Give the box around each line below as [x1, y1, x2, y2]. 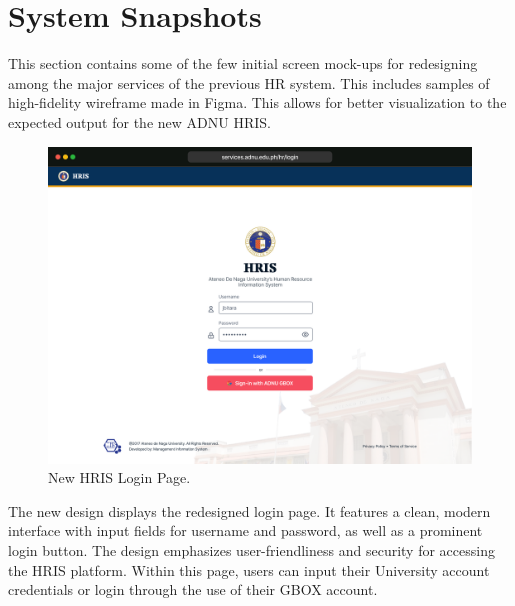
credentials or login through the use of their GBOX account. [8, 579, 378, 600]
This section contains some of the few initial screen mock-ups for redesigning [8, 53, 478, 74]
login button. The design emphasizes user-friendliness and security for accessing [8, 540, 495, 561]
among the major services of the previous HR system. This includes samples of [8, 72, 490, 93]
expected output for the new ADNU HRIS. [8, 111, 271, 132]
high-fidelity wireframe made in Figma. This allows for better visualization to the [8, 92, 507, 113]
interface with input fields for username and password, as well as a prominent [8, 520, 483, 541]
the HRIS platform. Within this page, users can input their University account [8, 559, 490, 580]
